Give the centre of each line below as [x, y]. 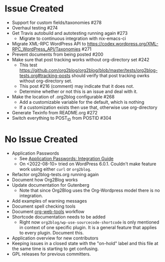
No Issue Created [41, 139]
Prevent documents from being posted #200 [58, 54]
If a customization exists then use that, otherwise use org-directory [88, 107]
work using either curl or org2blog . [55, 169]
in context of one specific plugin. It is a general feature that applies [88, 227]
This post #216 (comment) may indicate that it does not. [77, 86]
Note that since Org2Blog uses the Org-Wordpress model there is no [89, 190]
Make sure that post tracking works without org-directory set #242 [81, 59]
